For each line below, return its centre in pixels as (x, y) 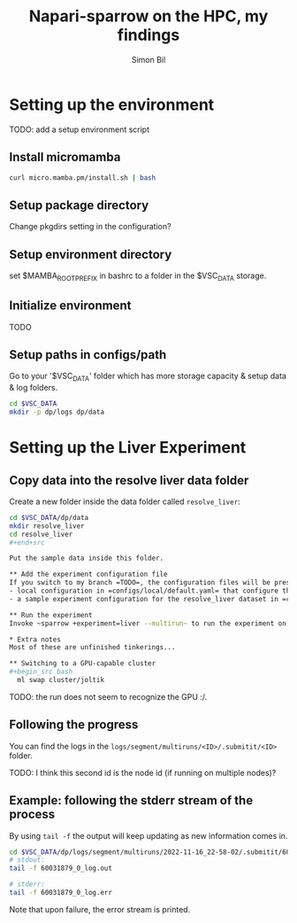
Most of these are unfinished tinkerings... (92, 648)
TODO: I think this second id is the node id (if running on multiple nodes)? (143, 772)
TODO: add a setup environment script (80, 129)
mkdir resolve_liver (47, 526)
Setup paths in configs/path (88, 355)
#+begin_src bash (41, 672)
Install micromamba (65, 157)
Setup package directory (79, 205)
